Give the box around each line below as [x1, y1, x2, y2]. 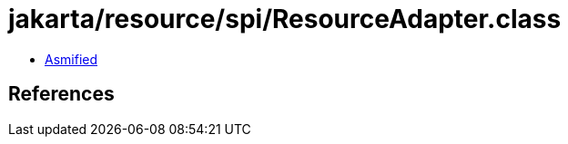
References [8, 82, 115, 106]
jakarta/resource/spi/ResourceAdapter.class [8, 4, 562, 34]
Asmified [45, 51, 98, 67]
